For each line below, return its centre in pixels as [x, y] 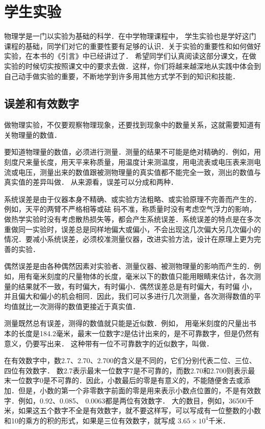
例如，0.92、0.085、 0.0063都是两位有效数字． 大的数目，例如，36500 [132, 400]
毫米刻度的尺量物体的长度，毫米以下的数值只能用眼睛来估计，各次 [143, 276]
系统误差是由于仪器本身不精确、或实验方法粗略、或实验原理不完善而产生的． [132, 199]
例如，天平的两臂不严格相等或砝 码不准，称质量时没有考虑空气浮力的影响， [130, 209]
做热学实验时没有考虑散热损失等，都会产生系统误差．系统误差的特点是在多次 [132, 219]
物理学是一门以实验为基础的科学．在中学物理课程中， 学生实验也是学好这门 [130, 36]
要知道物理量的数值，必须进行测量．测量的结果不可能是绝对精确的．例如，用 [132, 152]
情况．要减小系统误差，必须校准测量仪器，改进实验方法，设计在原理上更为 [129, 239]
